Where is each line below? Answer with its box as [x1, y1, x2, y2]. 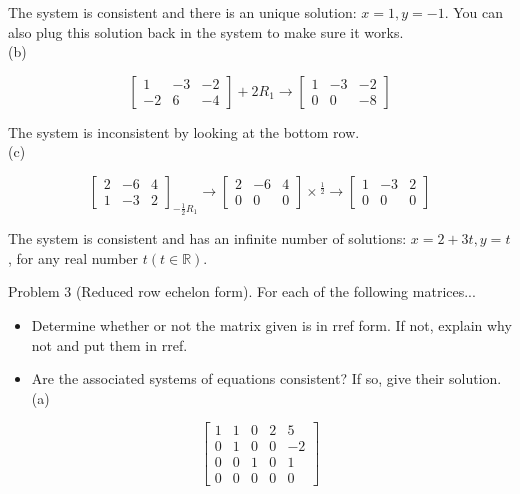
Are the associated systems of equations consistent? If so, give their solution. [31, 368, 502, 389]
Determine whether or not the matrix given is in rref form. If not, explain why [31, 314, 512, 335]
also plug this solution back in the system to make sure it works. [8, 21, 404, 42]
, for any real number [8, 247, 139, 268]
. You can [444, 2, 503, 22]
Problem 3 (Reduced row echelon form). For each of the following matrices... [8, 281, 476, 302]
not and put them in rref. [31, 334, 188, 355]
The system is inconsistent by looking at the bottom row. [8, 121, 360, 142]
